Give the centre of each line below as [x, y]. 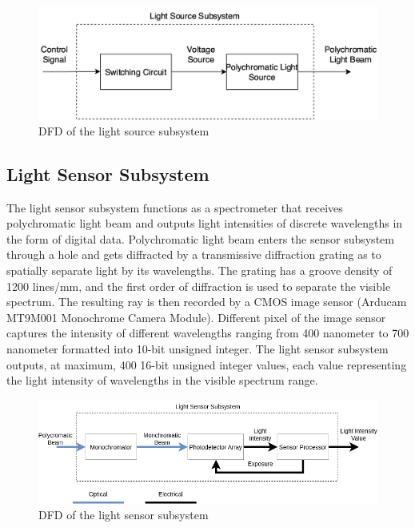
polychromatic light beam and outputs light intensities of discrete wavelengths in [205, 223]
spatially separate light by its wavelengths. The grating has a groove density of [200, 270]
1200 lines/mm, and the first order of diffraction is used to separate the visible [199, 286]
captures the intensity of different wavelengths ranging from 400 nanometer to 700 [208, 333]
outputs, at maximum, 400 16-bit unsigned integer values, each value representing [207, 364]
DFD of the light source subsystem [124, 130]
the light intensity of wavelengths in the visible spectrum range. [162, 380]
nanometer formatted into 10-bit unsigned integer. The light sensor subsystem [198, 348]
